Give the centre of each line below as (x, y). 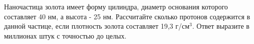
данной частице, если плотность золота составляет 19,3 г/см (97, 26)
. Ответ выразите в (221, 26)
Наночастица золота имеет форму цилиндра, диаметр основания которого (116, 6)
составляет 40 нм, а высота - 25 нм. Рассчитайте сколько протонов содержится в (127, 16)
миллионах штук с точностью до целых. (65, 35)
